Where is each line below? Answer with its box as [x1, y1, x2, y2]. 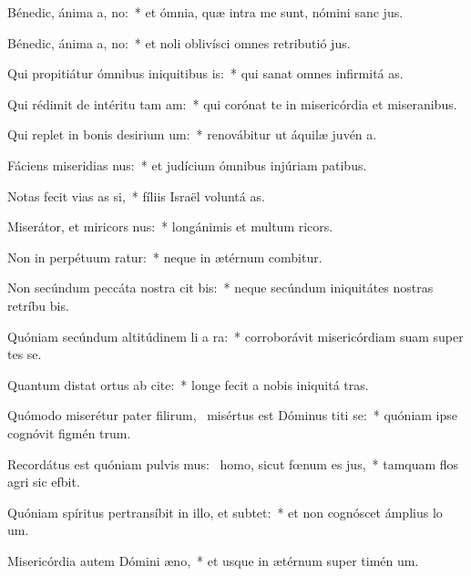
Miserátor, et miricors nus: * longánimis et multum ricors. [7, 217, 333, 236]
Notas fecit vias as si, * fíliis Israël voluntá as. [7, 186, 265, 205]
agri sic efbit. [7, 472, 80, 491]
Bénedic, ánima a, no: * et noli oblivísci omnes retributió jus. [7, 33, 351, 52]
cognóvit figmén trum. [7, 423, 131, 442]
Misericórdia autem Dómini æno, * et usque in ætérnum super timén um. [7, 550, 419, 570]
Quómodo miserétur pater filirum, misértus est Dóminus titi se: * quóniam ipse [7, 406, 458, 425]
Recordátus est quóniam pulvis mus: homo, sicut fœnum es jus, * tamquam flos [7, 454, 459, 473]
